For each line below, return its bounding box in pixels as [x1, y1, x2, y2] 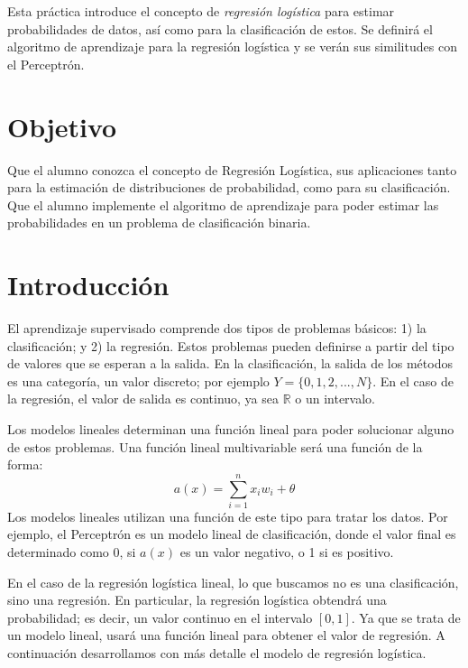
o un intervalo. [295, 389, 376, 408]
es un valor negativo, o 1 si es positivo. [179, 543, 394, 561]
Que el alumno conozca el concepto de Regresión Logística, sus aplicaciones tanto [7, 160, 457, 179]
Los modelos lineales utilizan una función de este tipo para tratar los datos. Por [7, 506, 448, 525]
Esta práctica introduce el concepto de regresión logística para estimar [7, 2, 395, 20]
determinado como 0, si [7, 543, 136, 561]
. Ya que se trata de [351, 608, 461, 626]
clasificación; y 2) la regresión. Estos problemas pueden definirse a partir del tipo [7, 336, 454, 355]
